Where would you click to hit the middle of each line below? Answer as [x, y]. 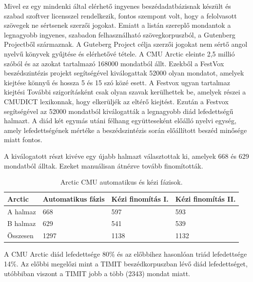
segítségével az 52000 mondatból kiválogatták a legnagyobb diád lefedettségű [119, 111]
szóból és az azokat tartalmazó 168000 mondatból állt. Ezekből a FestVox [114, 63]
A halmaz [22, 211]
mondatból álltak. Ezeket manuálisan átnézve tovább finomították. [104, 165]
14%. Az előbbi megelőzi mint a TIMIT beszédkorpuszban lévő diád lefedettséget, [126, 263]
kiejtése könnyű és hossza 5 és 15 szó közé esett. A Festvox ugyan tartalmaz [117, 82]
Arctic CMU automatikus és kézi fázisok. [121, 182]
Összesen [20, 235]
